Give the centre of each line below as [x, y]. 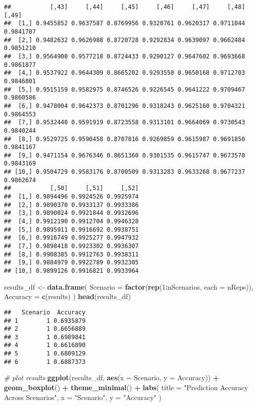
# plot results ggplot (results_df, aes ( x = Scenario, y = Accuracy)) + [112, 378]
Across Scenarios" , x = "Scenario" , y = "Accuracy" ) [83, 397]
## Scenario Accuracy [45, 312]
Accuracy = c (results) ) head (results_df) [68, 296]
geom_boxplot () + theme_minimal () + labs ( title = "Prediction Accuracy [126, 387]
